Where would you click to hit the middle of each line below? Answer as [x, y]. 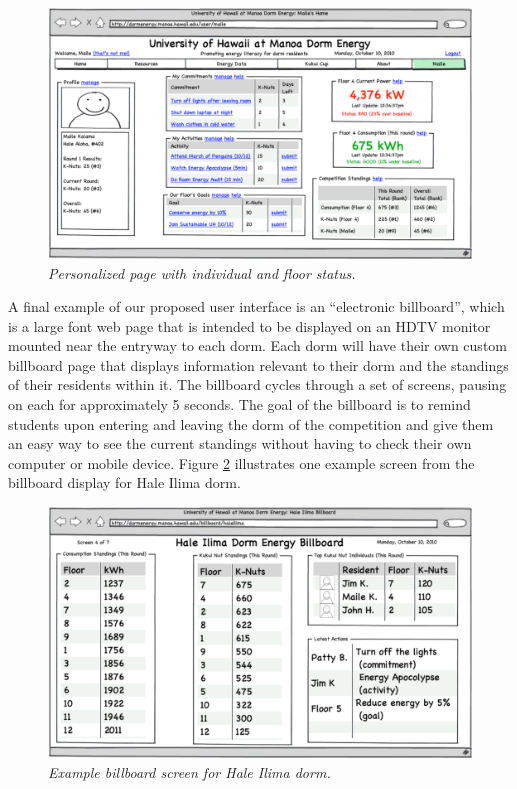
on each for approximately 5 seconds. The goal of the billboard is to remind [239, 404]
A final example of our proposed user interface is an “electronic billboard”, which [256, 306]
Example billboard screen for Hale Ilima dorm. [189, 771]
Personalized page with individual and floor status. [202, 272]
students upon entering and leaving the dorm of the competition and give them [251, 423]
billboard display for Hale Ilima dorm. [124, 482]
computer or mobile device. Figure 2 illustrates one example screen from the [241, 462]
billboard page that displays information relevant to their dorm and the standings [258, 364]
